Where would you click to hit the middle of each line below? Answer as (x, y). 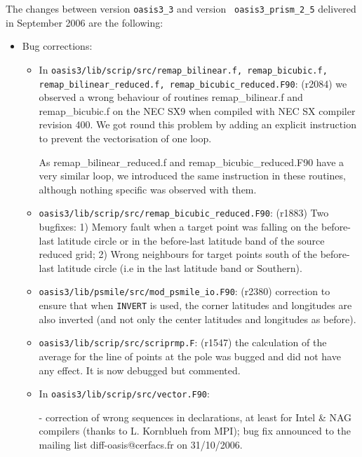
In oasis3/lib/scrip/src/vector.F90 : (124, 394)
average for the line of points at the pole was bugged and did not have (190, 356)
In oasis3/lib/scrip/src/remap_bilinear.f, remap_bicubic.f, (183, 69)
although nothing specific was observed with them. (148, 189)
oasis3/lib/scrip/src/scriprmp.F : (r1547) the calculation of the (183, 342)
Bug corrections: (57, 46)
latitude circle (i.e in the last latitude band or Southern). (180, 267)
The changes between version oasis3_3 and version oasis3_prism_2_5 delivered (181, 8)
